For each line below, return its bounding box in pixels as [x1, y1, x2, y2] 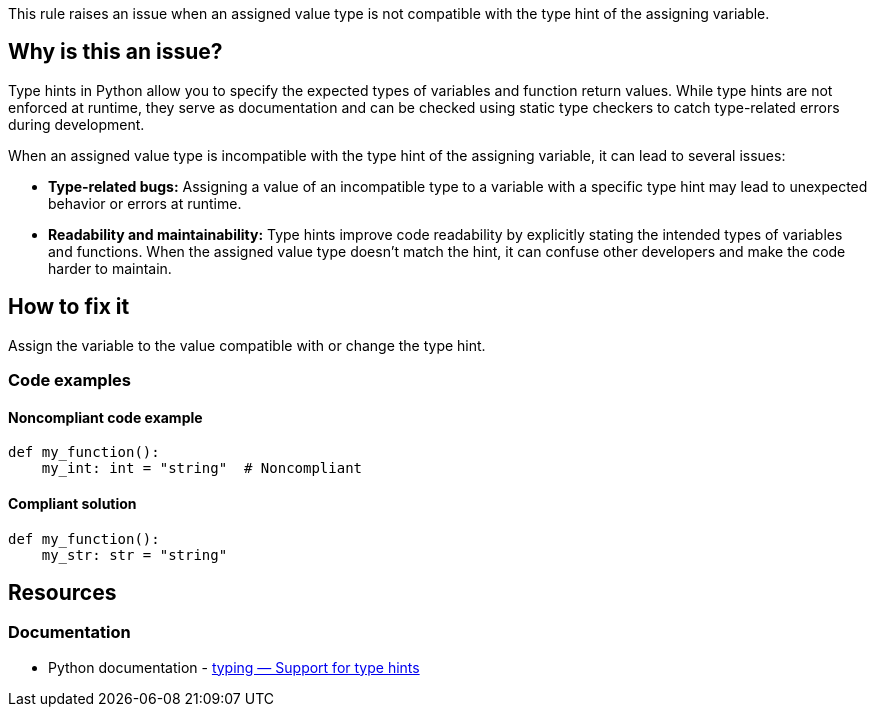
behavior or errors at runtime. [48, 194, 242, 212]
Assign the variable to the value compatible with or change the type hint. [8, 336, 486, 354]
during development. [8, 115, 145, 133]
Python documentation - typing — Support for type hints [48, 658, 420, 676]
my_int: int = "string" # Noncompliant [41, 460, 363, 477]
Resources [8, 579, 117, 605]
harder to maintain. [48, 259, 172, 277]
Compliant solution [8, 494, 137, 512]
